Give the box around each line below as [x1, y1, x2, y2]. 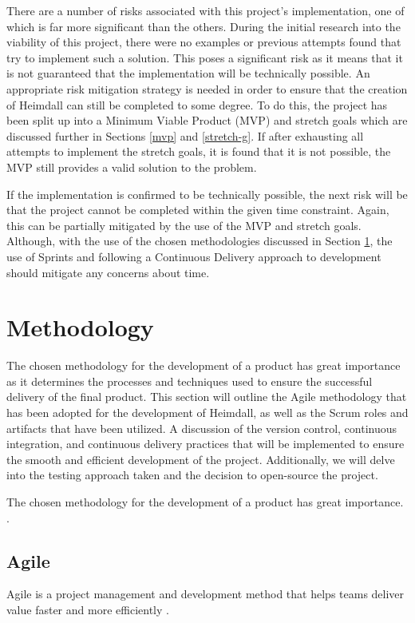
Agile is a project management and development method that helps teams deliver [6, 585, 405, 602]
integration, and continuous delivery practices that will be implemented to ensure [6, 435, 405, 452]
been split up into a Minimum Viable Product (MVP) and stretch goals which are [6, 112, 408, 129]
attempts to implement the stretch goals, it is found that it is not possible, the [6, 143, 391, 160]
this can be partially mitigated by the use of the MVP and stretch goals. [6, 216, 362, 233]
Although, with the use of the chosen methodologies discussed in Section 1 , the [6, 232, 393, 249]
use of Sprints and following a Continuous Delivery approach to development [6, 248, 381, 264]
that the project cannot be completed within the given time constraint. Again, [6, 201, 389, 218]
